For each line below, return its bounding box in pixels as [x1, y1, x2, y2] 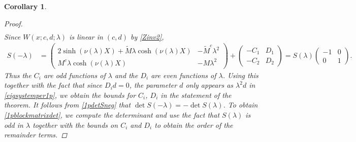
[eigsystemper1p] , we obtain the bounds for [4, 89, 136, 100]
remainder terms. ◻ [4, 129, 68, 140]
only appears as [185, 80, 234, 90]
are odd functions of [43, 69, 106, 80]
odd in [4, 119, 23, 130]
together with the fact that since [4, 80, 103, 90]
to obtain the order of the [154, 119, 233, 130]
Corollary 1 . [4, 1, 47, 11]
